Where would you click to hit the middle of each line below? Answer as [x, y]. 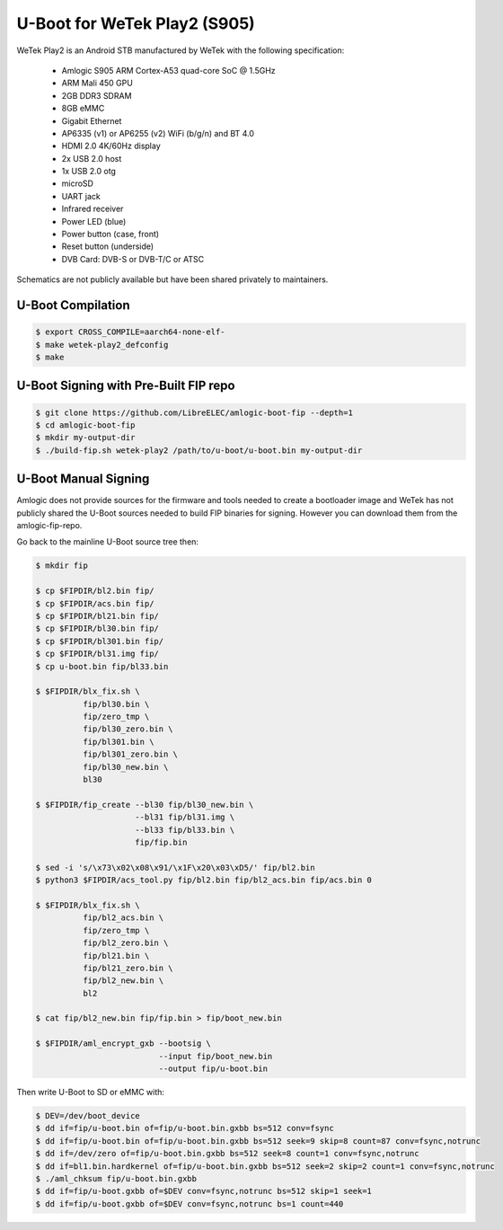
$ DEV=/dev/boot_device [88, 1115]
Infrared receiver [93, 209]
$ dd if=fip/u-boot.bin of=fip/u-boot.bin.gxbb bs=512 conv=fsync [185, 1128]
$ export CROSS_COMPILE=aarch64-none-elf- [130, 332]
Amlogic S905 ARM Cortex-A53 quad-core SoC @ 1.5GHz [168, 70]
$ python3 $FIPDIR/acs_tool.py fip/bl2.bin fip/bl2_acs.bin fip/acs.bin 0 [204, 880]
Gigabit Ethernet [92, 120]
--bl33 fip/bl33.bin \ [185, 830]
